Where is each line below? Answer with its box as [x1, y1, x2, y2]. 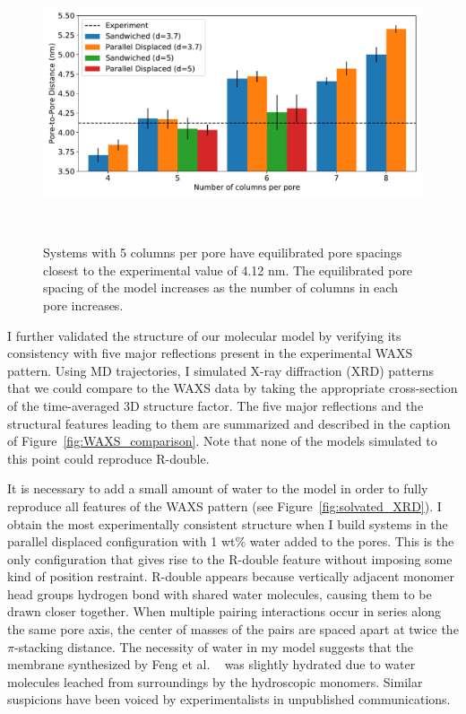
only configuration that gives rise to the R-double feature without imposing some [7, 549, 453, 568]
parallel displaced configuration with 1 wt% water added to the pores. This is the [7, 532, 454, 551]
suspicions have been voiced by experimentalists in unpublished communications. [7, 690, 451, 709]
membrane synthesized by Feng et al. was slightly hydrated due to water [7, 655, 416, 674]
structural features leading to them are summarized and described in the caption [7, 414, 451, 432]
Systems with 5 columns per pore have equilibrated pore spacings [43, 243, 402, 262]
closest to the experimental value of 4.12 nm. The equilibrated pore [43, 260, 413, 279]
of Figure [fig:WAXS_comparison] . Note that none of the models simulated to [7, 431, 437, 450]
